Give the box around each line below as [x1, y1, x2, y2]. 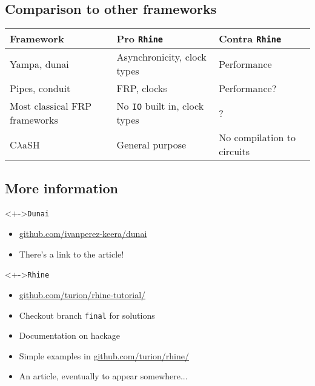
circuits [219, 144, 250, 159]
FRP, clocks [116, 81, 167, 96]
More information [5, 178, 119, 197]
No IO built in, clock [116, 99, 204, 113]
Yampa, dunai [10, 56, 69, 71]
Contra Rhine [219, 32, 282, 46]
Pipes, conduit [10, 81, 71, 96]
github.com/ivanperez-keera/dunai [19, 227, 147, 240]
